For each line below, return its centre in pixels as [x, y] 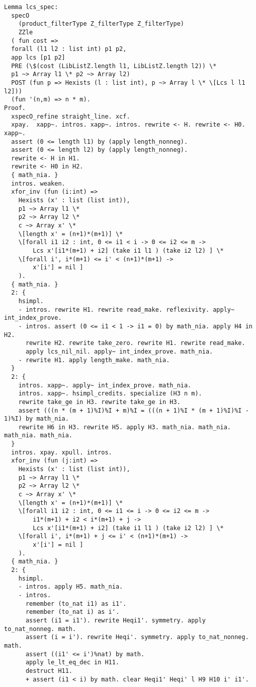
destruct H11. [49, 671]
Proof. [15, 108]
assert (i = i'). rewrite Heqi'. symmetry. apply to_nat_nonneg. [137, 637]
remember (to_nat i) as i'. [72, 612]
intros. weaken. [38, 183]
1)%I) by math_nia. [36, 419]
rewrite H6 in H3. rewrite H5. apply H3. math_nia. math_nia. [125, 427]
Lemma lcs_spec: [31, 7]
